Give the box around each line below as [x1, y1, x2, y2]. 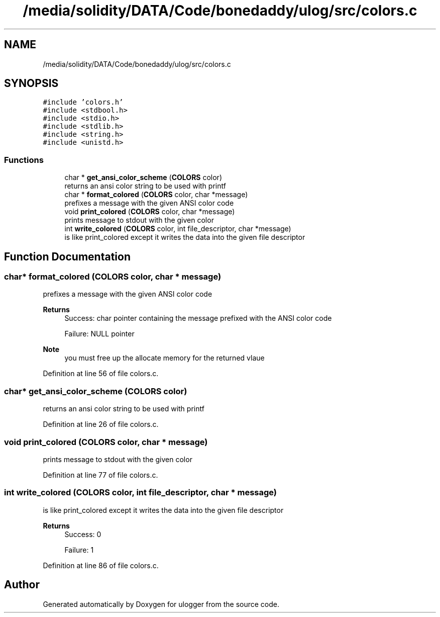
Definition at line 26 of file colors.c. [43, 420, 159, 429]
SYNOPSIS [4, 77, 59, 90]
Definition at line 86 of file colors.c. [43, 561, 159, 570]
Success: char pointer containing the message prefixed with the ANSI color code [64, 314, 332, 323]
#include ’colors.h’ [43, 98, 124, 107]
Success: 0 [64, 530, 101, 539]
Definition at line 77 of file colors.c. [43, 470, 158, 479]
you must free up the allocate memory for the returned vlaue [64, 354, 265, 363]
